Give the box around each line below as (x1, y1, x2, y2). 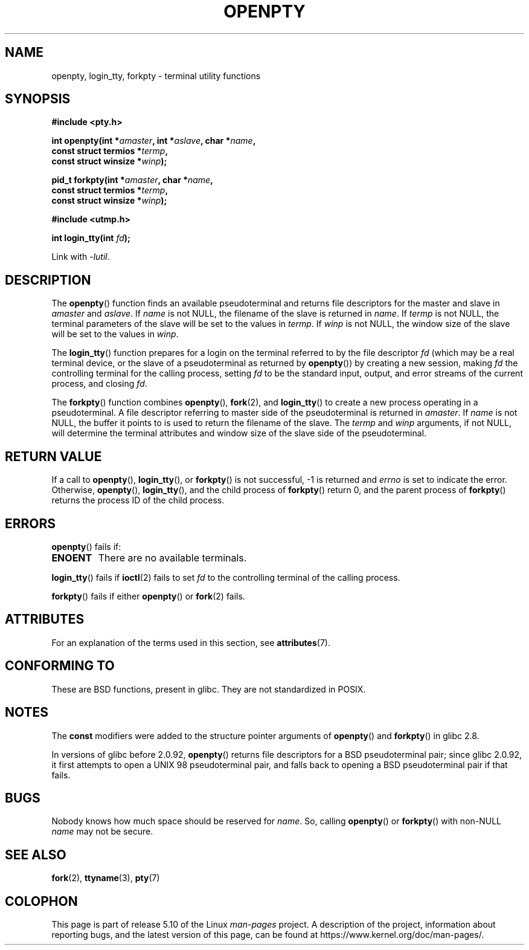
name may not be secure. (51, 826, 153, 837)
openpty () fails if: (51, 541, 121, 552)
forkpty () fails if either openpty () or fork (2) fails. (51, 590, 245, 601)
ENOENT (51, 551, 92, 564)
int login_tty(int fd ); (51, 233, 130, 244)
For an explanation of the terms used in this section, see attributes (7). (51, 637, 330, 648)
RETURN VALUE (5, 448, 102, 464)
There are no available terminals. (98, 551, 247, 564)
